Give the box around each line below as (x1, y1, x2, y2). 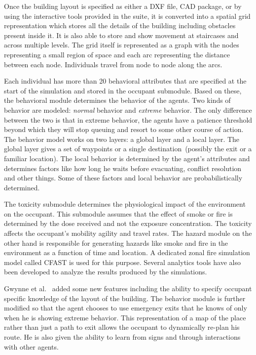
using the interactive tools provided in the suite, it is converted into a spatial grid (4, 10, 251, 21)
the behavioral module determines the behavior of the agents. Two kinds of (4, 95, 231, 105)
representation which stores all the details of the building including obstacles (4, 20, 236, 31)
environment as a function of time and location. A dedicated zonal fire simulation (4, 247, 250, 258)
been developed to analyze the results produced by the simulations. (4, 266, 207, 277)
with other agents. (4, 341, 59, 352)
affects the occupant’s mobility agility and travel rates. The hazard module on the (4, 228, 252, 238)
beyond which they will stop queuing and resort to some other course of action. (4, 124, 244, 134)
